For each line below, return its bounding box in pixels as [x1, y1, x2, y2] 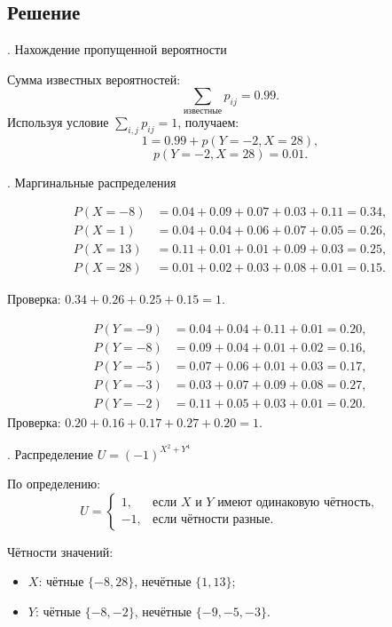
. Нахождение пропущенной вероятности [7, 40, 227, 59]
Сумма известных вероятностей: [7, 69, 181, 88]
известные [184, 106, 223, 115]
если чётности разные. [153, 513, 274, 527]
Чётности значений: [7, 542, 114, 560]
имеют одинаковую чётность [217, 496, 371, 510]
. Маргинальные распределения [7, 172, 176, 191]
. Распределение [7, 444, 94, 463]
